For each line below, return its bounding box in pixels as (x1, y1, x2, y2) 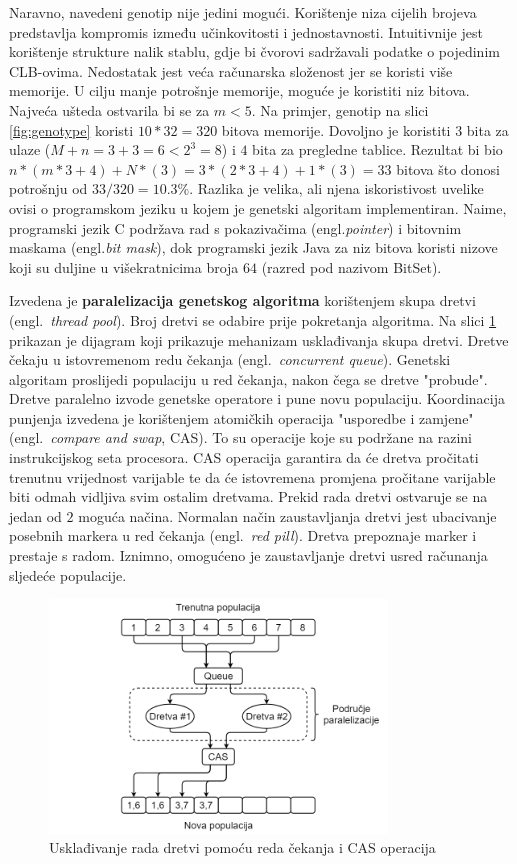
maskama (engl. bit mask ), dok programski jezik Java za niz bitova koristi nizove (9, 237, 498, 258)
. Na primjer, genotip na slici (251, 99, 429, 120)
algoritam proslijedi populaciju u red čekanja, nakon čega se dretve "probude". (9, 368, 488, 389)
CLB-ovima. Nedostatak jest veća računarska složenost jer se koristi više (9, 60, 453, 81)
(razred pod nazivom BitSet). (261, 256, 442, 277)
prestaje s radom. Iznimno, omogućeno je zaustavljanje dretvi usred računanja (9, 545, 488, 566)
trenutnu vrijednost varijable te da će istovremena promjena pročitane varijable (9, 466, 496, 487)
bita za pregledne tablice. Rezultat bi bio (252, 139, 503, 160)
